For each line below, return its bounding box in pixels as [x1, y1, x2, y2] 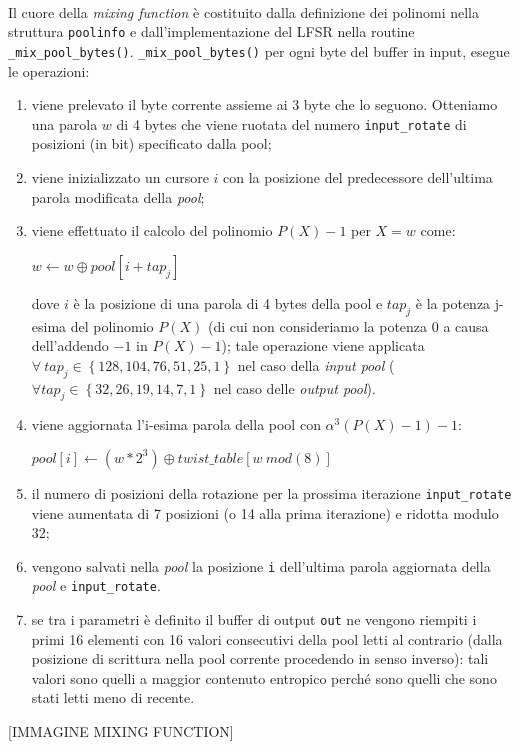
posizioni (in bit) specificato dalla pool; [31, 133, 272, 154]
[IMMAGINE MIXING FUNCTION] [8, 721, 234, 742]
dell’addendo [31, 335, 109, 356]
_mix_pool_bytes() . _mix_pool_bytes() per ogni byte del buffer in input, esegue [8, 40, 510, 61]
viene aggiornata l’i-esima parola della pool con [31, 414, 321, 435]
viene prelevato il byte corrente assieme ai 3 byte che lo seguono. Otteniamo [31, 94, 498, 115]
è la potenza [415, 292, 491, 313]
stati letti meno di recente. [31, 687, 195, 708]
